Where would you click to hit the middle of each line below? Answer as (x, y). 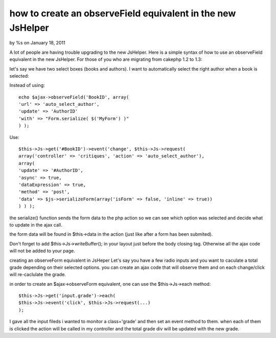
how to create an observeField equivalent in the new (123, 13)
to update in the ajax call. (36, 224)
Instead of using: (27, 85)
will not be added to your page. (42, 251)
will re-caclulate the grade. (38, 275)
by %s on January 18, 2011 (38, 43)
